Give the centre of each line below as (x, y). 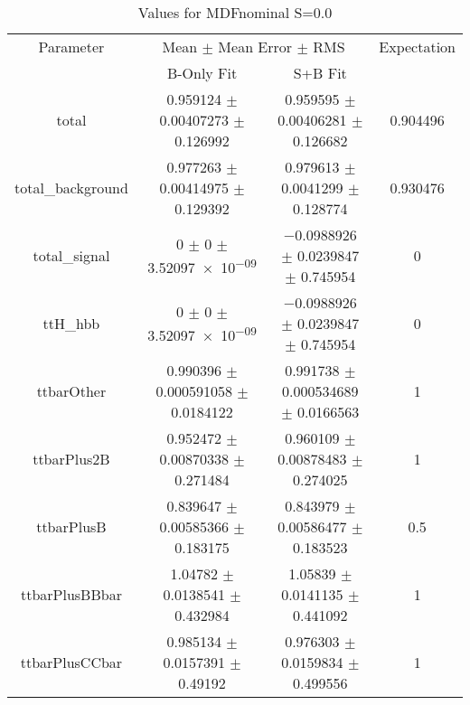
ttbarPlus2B (71, 459)
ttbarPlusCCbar (71, 662)
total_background (71, 188)
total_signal (71, 255)
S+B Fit (320, 73)
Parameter (71, 47)
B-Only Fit (202, 73)
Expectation (417, 47)
